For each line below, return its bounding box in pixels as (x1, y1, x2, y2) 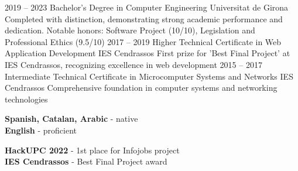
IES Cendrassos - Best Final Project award (5, 155, 167, 167)
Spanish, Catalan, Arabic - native (5, 112, 138, 125)
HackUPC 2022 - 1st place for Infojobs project (5, 143, 180, 156)
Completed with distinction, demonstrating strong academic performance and (5, 12, 283, 25)
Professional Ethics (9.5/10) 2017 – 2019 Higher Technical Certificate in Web (5, 35, 282, 47)
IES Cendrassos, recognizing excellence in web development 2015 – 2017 (5, 58, 262, 70)
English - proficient (5, 124, 77, 136)
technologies (5, 93, 48, 105)
